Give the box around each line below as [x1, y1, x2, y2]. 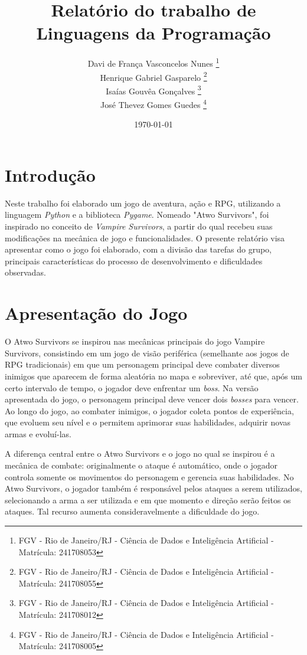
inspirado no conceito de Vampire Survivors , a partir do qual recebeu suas [5, 220, 273, 232]
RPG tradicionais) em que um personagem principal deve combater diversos [5, 358, 280, 371]
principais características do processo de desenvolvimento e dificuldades [5, 254, 263, 267]
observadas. [5, 266, 46, 279]
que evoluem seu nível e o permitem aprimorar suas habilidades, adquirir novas [5, 416, 291, 428]
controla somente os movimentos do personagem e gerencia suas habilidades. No [5, 470, 294, 483]
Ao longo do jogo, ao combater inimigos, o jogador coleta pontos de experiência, [5, 404, 294, 417]
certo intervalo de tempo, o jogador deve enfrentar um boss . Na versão [5, 381, 259, 394]
